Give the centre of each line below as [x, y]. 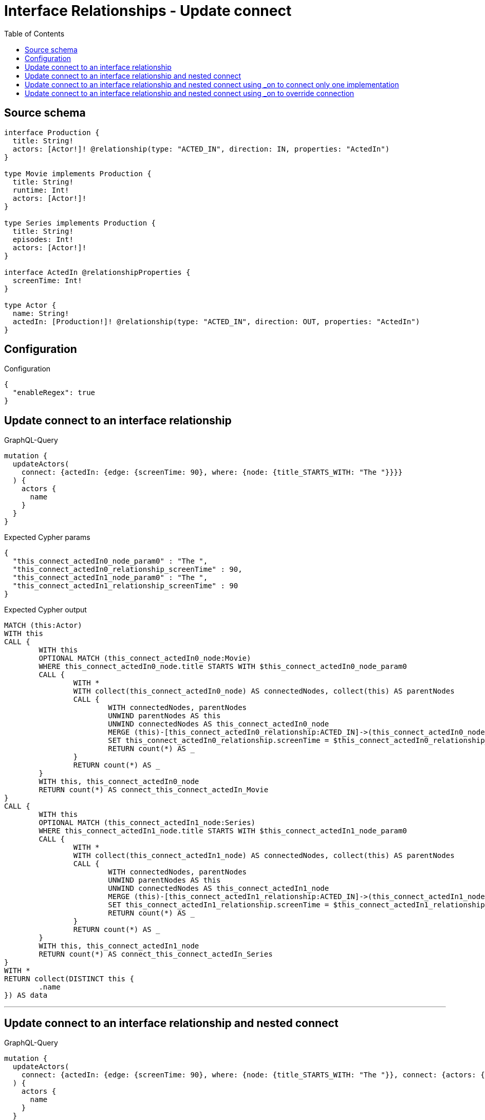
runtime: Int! [41, 190]
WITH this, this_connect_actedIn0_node [119, 782]
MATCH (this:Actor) [43, 626]
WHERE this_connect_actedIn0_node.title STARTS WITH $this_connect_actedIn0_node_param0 [223, 667]
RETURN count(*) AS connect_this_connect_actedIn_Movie [154, 790]
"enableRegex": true [54, 393]
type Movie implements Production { [78, 173]
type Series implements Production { [80, 223]
